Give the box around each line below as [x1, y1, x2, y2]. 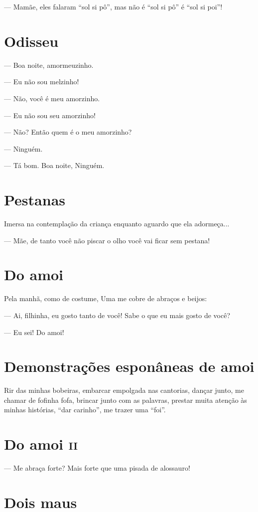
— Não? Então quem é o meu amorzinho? [4, 127, 132, 137]
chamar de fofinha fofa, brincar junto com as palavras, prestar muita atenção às [4, 394, 247, 405]
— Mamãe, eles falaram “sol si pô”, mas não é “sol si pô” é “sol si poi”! [4, 1, 223, 11]
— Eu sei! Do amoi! [4, 327, 64, 337]
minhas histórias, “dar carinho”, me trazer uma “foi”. [4, 404, 166, 415]
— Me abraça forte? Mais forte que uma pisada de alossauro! [4, 463, 190, 473]
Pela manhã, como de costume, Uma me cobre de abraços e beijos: [4, 293, 207, 304]
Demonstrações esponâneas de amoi [4, 356, 255, 376]
